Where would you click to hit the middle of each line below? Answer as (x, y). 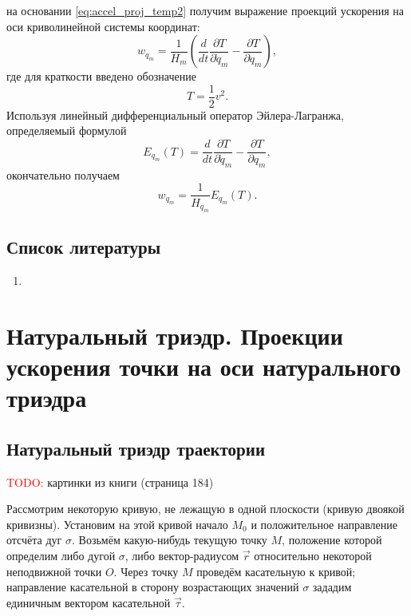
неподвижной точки (54, 571)
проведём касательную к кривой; (276, 571)
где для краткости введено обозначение (101, 76)
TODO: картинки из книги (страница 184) (110, 482)
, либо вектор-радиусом (182, 556)
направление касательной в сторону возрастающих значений (153, 587)
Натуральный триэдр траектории (136, 448)
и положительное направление (324, 524)
